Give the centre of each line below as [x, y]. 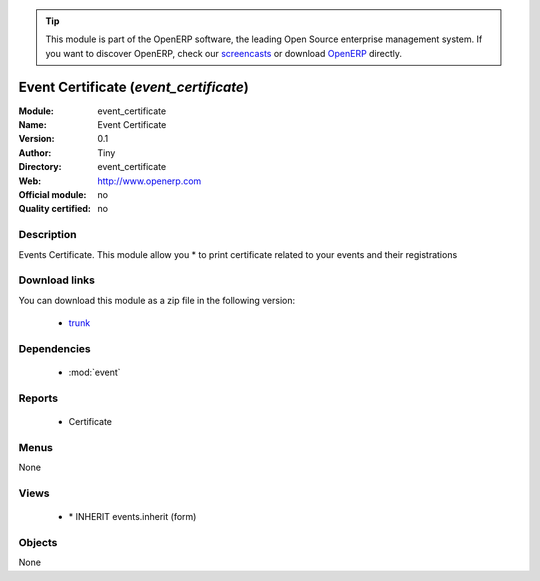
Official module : [52, 195]
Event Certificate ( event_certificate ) [133, 86]
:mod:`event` [94, 372]
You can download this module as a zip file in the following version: [157, 300]
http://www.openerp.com [149, 181]
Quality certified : [55, 209]
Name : [32, 125]
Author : [35, 152]
